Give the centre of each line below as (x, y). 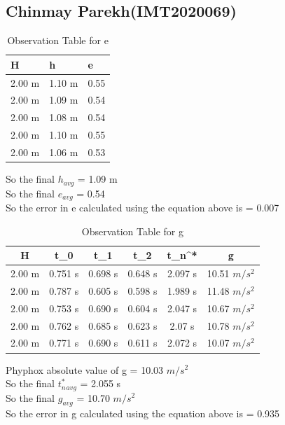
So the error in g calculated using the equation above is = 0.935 (143, 413)
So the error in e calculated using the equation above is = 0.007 (142, 208)
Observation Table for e (58, 40)
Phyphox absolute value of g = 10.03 (85, 369)
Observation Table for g (133, 231)
